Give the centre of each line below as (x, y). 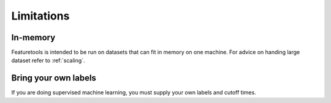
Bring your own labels (54, 78)
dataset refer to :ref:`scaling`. (48, 60)
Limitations (40, 16)
